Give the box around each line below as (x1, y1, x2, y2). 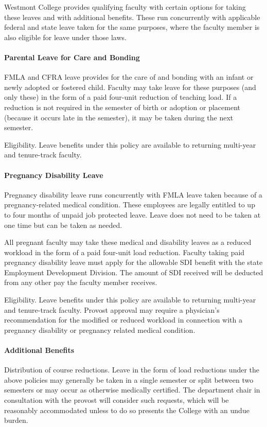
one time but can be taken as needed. (4, 219, 122, 230)
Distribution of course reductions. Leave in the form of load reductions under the (4, 364, 260, 375)
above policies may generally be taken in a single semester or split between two (4, 374, 254, 385)
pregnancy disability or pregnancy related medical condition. (4, 324, 195, 335)
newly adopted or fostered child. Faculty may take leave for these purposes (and (4, 81, 256, 92)
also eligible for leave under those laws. (4, 31, 127, 42)
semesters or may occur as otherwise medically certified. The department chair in (4, 384, 260, 395)
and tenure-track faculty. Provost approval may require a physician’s (4, 304, 220, 315)
